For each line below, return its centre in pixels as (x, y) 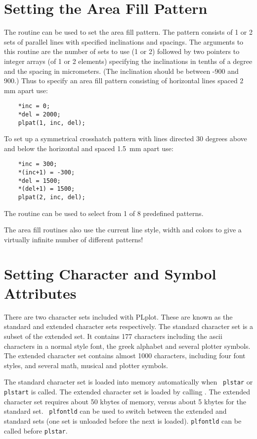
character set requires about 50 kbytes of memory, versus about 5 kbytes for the (125, 401)
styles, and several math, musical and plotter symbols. (86, 365)
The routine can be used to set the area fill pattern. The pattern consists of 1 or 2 (128, 32)
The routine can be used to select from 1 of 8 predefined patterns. (104, 213)
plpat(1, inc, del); (52, 123)
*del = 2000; (39, 114)
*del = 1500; (39, 181)
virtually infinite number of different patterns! (74, 239)
